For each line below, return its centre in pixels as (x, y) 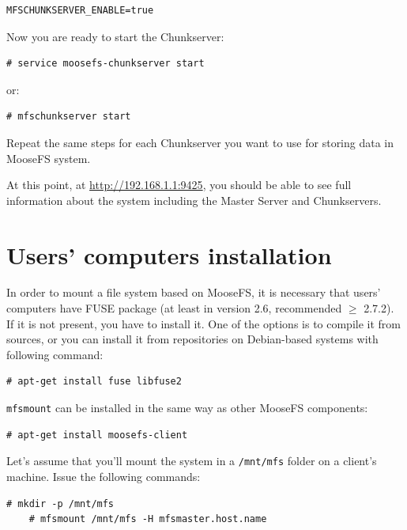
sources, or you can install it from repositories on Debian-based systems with (192, 339)
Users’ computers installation (169, 254)
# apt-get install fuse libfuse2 (94, 382)
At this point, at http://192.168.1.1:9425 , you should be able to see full (179, 185)
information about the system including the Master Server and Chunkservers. (194, 200)
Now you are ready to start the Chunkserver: (115, 36)
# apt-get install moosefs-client (97, 435)
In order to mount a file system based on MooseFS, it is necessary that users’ (194, 292)
